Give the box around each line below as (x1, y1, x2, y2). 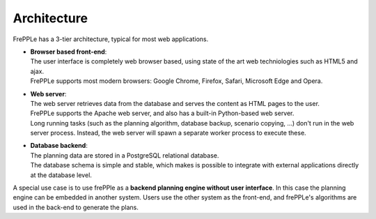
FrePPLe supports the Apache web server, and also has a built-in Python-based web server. (30, 109, 295, 118)
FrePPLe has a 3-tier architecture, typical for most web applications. (13, 35, 209, 43)
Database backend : (30, 142, 88, 150)
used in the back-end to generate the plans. (13, 203, 139, 211)
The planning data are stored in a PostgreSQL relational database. (30, 151, 219, 160)
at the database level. (30, 171, 92, 179)
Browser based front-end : (30, 47, 107, 56)
